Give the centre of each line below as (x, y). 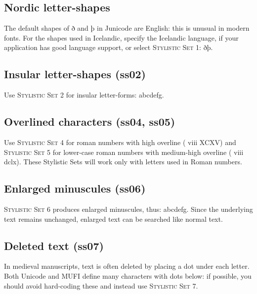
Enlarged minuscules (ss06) (75, 188)
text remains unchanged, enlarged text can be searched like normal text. (113, 219)
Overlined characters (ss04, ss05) (90, 122)
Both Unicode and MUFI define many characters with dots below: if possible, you (128, 275)
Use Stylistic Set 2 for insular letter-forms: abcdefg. (84, 95)
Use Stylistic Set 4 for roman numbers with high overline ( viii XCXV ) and (120, 142)
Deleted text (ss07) (54, 245)
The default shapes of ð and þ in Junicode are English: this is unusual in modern (127, 28)
